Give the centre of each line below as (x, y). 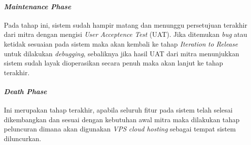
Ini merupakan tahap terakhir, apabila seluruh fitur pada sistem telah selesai (118, 110)
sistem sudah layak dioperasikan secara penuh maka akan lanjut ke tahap (114, 63)
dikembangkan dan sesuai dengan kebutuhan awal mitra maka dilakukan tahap (122, 119)
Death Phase (25, 91)
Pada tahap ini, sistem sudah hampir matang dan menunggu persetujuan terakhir (126, 24)
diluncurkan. (23, 138)
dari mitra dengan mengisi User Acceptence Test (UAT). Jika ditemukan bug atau (125, 34)
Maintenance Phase (38, 6)
